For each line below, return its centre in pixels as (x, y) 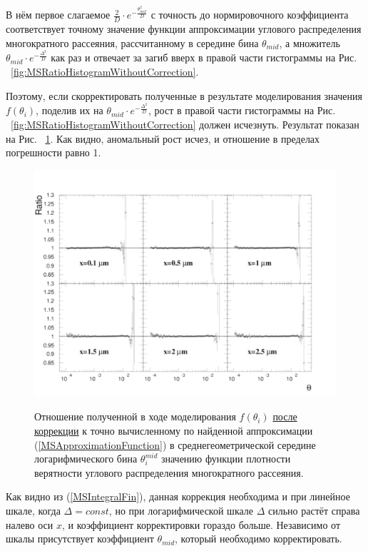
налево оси (30, 524)
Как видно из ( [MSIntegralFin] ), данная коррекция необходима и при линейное (178, 496)
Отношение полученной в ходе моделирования (135, 416)
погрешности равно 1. (53, 152)
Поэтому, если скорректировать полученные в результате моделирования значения (184, 95)
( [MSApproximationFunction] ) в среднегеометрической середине (175, 444)
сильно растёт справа (314, 510)
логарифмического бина (86, 459)
